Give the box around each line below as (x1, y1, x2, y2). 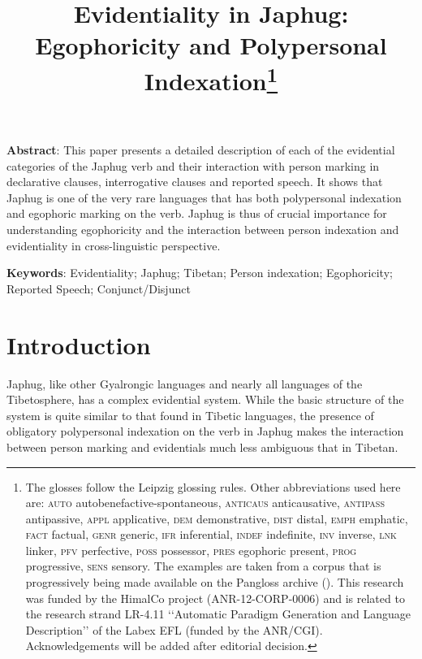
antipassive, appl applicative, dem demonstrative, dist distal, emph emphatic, (25, 509, 408, 527)
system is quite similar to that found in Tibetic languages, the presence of (6, 406, 374, 423)
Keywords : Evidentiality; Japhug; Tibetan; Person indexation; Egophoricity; (6, 264, 393, 281)
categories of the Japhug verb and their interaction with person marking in (6, 157, 380, 174)
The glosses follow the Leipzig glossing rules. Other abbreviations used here (25, 478, 401, 495)
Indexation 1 (144, 60, 278, 97)
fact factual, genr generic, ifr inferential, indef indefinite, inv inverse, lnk (25, 526, 397, 543)
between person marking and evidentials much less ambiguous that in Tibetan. (6, 438, 398, 455)
